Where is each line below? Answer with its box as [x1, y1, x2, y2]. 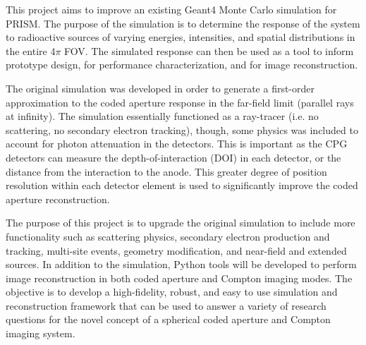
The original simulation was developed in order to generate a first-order [6, 80, 315, 95]
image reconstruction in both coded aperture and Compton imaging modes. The [6, 270, 353, 285]
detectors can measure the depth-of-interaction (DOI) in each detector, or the [6, 150, 341, 164]
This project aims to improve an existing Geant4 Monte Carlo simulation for [6, 2, 337, 16]
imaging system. [6, 326, 75, 341]
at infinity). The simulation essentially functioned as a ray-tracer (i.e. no [6, 109, 319, 123]
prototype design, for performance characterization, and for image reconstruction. [6, 57, 358, 72]
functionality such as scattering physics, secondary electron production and [6, 229, 330, 243]
